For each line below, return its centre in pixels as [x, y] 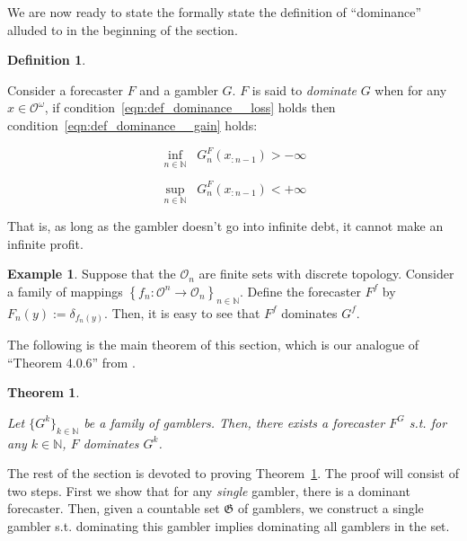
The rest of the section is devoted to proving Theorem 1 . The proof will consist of [233, 473]
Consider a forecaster [65, 89]
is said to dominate [304, 89]
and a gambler [179, 89]
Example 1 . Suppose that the [92, 274]
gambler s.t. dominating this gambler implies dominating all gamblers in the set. [229, 526]
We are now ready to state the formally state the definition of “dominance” [215, 12]
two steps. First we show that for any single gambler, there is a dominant [209, 490]
